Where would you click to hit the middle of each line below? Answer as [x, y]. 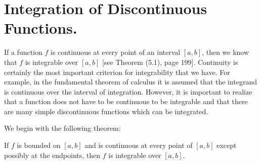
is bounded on [39, 145]
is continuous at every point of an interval [116, 52]
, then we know [226, 52]
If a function [23, 52]
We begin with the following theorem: [62, 128]
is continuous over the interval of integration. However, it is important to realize [128, 91]
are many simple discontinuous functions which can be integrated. [106, 111]
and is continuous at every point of [139, 145]
